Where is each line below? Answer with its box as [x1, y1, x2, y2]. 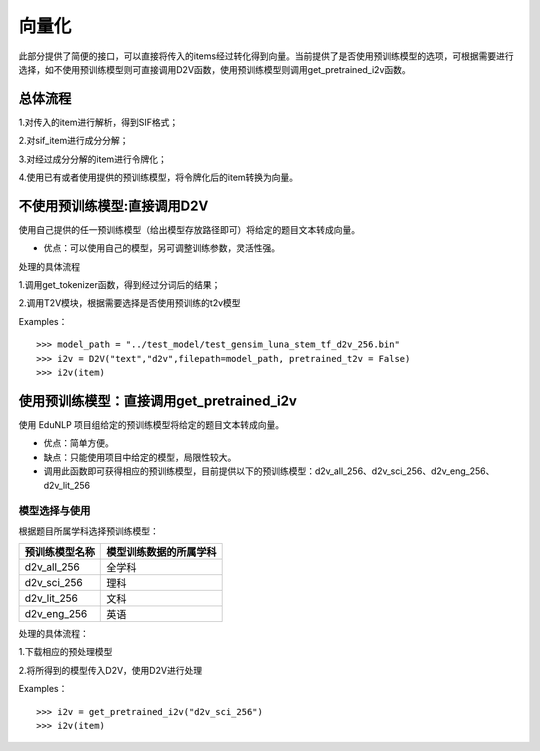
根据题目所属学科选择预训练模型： [18, 525, 159, 537]
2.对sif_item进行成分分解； [18, 135, 129, 147]
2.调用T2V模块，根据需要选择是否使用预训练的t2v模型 [18, 297, 241, 309]
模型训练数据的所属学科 [106, 545, 217, 559]
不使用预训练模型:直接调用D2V [18, 197, 209, 214]
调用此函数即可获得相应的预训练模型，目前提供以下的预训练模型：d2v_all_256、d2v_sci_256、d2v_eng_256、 [43, 465, 495, 477]
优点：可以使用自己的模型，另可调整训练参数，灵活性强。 [43, 242, 280, 254]
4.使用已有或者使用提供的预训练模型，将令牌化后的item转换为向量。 [18, 171, 299, 184]
